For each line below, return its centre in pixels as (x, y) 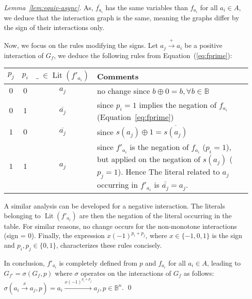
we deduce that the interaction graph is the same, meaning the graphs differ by (122, 18)
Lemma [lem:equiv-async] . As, (49, 7)
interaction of (24, 55)
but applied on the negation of (149, 159)
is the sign (227, 235)
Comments (118, 76)
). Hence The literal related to (169, 172)
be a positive (203, 45)
